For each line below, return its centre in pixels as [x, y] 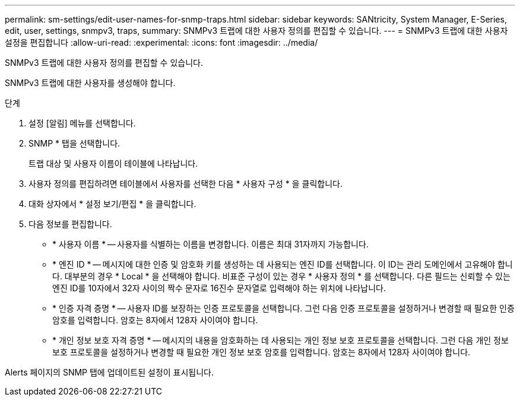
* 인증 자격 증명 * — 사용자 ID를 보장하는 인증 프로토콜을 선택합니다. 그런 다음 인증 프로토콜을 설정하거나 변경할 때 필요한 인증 [283, 308]
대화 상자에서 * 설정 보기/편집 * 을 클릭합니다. [112, 204]
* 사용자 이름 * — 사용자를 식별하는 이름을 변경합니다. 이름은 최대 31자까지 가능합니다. [210, 244]
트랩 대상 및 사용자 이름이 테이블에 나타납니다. [113, 163]
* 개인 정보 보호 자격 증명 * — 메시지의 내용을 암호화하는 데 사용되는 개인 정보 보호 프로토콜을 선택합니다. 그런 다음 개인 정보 [280, 340]
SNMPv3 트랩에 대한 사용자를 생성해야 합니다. [90, 83]
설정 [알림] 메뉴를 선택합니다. [82, 123]
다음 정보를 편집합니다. [70, 224]
